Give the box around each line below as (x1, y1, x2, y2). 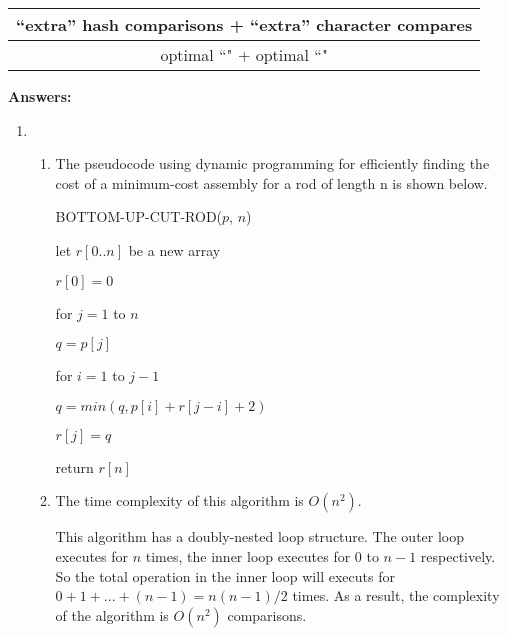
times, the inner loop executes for (145, 545, 351, 566)
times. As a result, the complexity (292, 585, 500, 606)
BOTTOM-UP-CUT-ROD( (55, 206, 223, 227)
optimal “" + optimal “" (160, 43, 328, 66)
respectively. (420, 545, 496, 566)
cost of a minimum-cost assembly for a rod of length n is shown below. (55, 172, 488, 193)
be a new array (128, 239, 221, 260)
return (55, 456, 94, 477)
